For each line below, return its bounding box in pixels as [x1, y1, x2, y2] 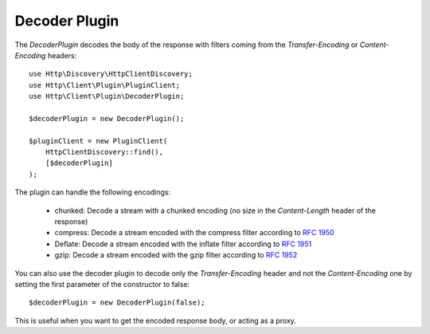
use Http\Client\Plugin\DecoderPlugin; [29, 92, 185, 101]
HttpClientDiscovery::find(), [45, 147, 163, 157]
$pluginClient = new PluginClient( [29, 136, 168, 145]
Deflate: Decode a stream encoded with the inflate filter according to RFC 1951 [54, 239, 312, 249]
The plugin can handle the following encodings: [14, 187, 171, 197]
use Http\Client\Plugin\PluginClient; [29, 81, 181, 89]
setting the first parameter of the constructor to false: [14, 279, 190, 289]
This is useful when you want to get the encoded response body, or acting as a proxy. [14, 316, 296, 325]
